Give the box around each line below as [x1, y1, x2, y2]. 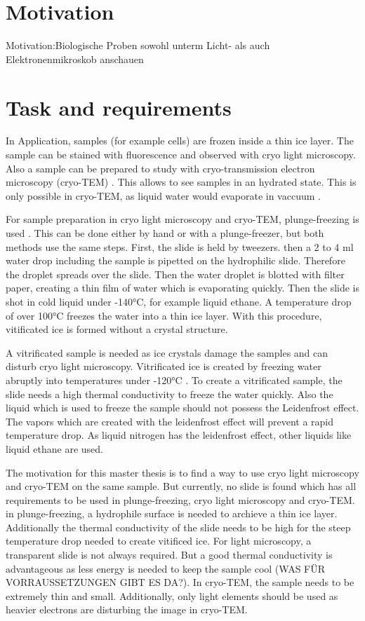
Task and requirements [6, 93, 232, 121]
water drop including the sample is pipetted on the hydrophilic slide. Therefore [6, 253, 345, 268]
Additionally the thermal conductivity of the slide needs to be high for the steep [6, 519, 351, 534]
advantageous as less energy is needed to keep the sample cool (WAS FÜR [6, 561, 326, 575]
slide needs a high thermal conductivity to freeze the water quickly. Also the [6, 386, 333, 401]
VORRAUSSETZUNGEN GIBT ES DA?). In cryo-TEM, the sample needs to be [6, 575, 354, 589]
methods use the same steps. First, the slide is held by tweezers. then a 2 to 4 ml [6, 239, 354, 254]
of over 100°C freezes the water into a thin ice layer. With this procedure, [6, 308, 322, 322]
